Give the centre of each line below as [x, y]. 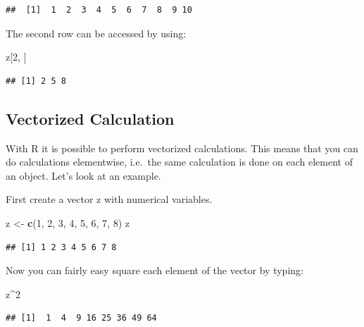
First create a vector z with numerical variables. [109, 199]
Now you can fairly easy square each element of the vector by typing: [155, 270]
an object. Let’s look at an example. [83, 175]
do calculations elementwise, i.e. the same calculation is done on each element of [179, 162]
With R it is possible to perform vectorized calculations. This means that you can [182, 148]
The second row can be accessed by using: [96, 33]
